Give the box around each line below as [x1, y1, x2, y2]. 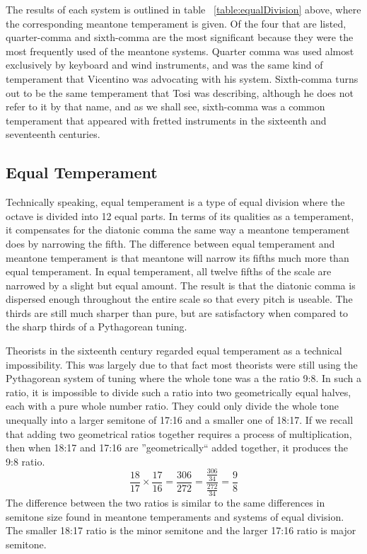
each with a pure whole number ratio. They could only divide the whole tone [6, 398, 339, 413]
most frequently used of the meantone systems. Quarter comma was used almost [6, 43, 354, 58]
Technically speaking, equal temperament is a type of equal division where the [6, 195, 345, 209]
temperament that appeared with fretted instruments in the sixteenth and [6, 112, 327, 127]
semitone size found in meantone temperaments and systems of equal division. [6, 509, 344, 524]
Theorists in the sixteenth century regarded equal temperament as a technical [6, 343, 342, 358]
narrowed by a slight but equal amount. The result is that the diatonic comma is [6, 277, 356, 292]
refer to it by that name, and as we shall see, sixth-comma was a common [6, 99, 325, 114]
